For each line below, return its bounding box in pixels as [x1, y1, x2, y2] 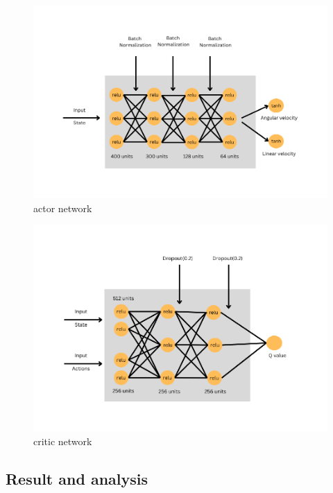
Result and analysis [6, 468, 148, 490]
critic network [33, 434, 92, 449]
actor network [33, 200, 92, 215]
